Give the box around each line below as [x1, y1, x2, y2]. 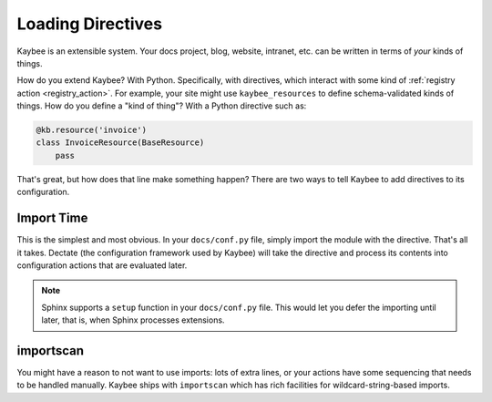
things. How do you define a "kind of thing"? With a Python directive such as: [16, 100, 307, 111]
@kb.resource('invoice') [36, 125, 148, 136]
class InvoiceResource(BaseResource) [36, 138, 205, 148]
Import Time [16, 211, 88, 226]
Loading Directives [16, 14, 163, 34]
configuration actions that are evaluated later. [16, 260, 188, 271]
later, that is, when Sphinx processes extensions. [41, 314, 225, 325]
